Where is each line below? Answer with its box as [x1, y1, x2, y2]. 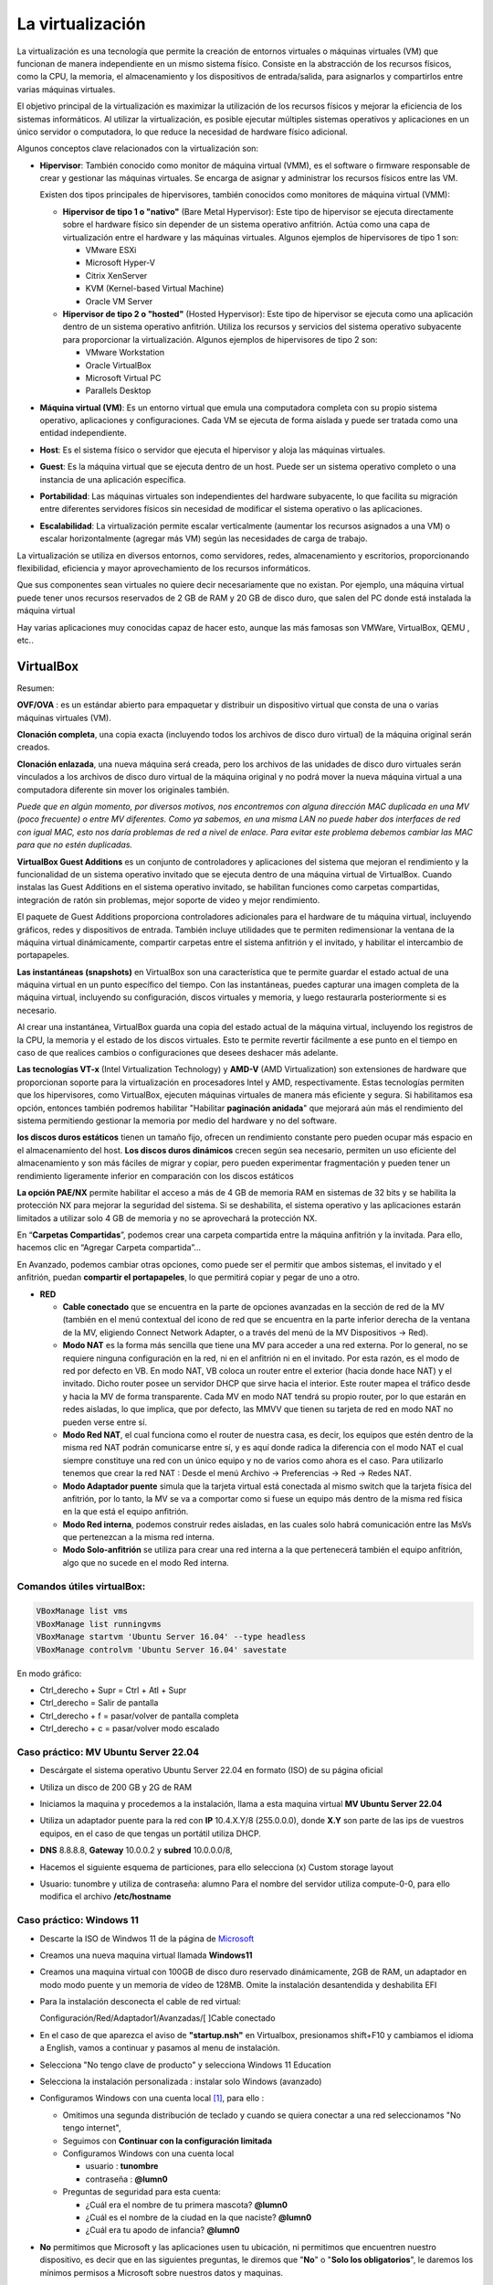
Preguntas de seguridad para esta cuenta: [62, 2186, 221, 2197]
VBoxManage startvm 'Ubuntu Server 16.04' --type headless [36, 1631, 306, 1642]
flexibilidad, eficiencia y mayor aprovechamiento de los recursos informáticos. [16, 563, 311, 573]
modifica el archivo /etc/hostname [39, 1891, 172, 1902]
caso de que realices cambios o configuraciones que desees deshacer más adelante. [16, 1047, 339, 1058]
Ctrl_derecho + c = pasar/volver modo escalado [39, 1723, 220, 1734]
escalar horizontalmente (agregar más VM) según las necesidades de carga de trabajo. [39, 533, 368, 544]
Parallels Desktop [85, 385, 152, 397]
